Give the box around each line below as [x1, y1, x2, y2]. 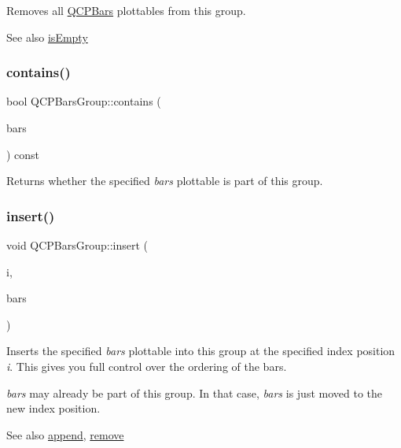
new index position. [6, 400, 101, 417]
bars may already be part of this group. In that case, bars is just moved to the [6, 384, 383, 401]
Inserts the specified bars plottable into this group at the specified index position [6, 342, 395, 359]
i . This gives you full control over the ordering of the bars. [6, 357, 287, 374]
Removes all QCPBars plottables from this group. [6, 2, 246, 18]
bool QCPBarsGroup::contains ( [6, 93, 161, 109]
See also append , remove [6, 426, 124, 442]
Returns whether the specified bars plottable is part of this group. [6, 172, 323, 189]
